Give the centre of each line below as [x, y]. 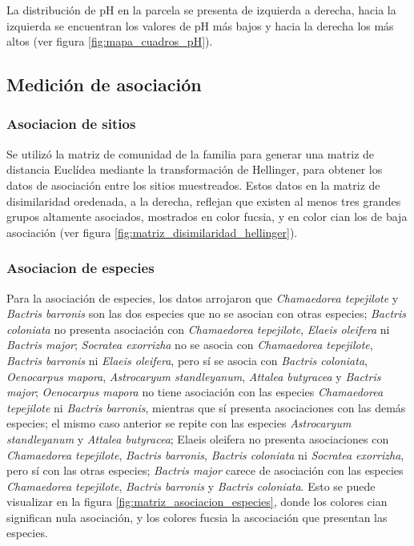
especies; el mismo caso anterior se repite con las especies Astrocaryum [179, 423]
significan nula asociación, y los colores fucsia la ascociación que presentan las [197, 517]
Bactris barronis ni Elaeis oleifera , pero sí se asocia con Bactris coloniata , [187, 360]
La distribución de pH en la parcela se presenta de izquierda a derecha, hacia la [201, 10]
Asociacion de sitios [71, 124]
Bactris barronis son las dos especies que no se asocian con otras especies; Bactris [207, 313]
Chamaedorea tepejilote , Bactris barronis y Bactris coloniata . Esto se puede [191, 486]
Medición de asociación [104, 84]
